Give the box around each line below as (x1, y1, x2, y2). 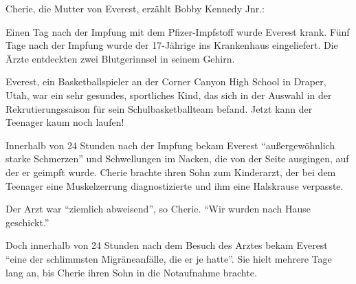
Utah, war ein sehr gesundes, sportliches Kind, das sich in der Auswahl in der (5, 87, 332, 102)
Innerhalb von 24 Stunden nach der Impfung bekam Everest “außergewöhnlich (5, 138, 335, 152)
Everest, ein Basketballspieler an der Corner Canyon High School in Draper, (5, 74, 326, 89)
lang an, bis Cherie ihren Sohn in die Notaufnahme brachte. (5, 265, 257, 279)
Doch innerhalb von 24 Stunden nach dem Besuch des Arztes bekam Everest (5, 238, 328, 252)
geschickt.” (5, 215, 49, 229)
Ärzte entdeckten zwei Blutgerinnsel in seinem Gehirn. (5, 51, 235, 65)
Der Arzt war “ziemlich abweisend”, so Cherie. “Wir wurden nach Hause (5, 201, 311, 216)
